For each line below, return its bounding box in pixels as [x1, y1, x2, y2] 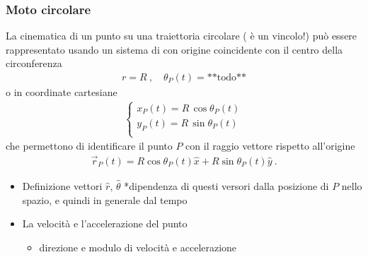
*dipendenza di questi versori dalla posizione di [124, 178, 329, 193]
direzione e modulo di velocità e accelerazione [39, 239, 237, 254]
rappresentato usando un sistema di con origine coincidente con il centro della [6, 42, 343, 56]
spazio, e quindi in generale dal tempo [22, 192, 188, 207]
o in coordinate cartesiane [6, 85, 117, 100]
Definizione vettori [22, 178, 103, 193]
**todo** [207, 73, 247, 83]
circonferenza [6, 56, 62, 71]
